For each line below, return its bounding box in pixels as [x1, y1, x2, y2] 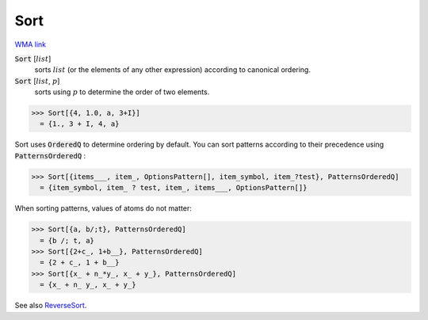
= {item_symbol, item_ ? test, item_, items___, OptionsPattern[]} [40, 183, 308, 192]
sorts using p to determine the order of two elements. [34, 87, 210, 97]
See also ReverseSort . [14, 301, 87, 310]
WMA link [14, 40, 47, 49]
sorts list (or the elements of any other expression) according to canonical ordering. [34, 65, 311, 74]
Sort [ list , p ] [14, 76, 60, 86]
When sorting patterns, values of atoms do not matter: [14, 204, 192, 213]
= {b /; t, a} [40, 236, 95, 245]
